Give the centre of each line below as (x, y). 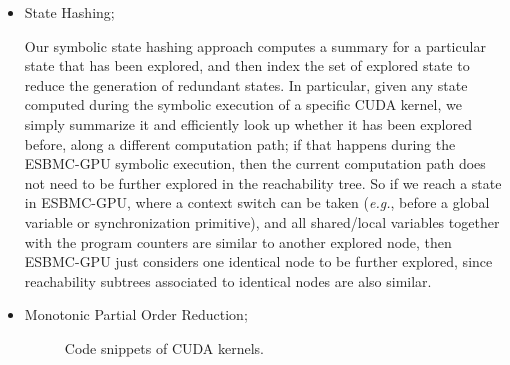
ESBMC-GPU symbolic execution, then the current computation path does (255, 163)
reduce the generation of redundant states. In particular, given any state (246, 84)
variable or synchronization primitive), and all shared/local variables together (262, 221)
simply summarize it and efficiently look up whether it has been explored (248, 123)
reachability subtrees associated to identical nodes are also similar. (228, 280)
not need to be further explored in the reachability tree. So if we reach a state (263, 182)
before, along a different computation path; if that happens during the (240, 143)
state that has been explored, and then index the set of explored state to (247, 65)
